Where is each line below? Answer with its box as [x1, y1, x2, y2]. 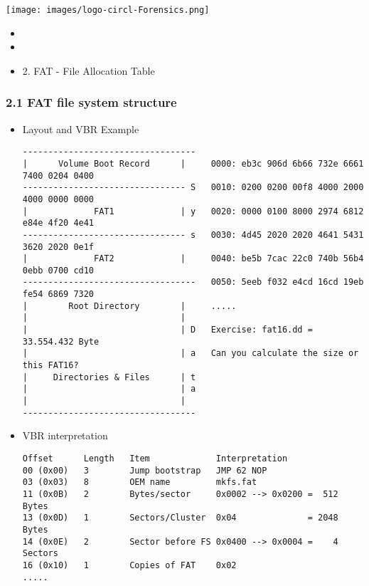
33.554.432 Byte [22, 336, 100, 347]
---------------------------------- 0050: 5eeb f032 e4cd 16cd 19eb [22, 277, 364, 288]
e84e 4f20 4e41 [22, 218, 95, 229]
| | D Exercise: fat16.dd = [22, 325, 313, 335]
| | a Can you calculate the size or [22, 348, 359, 359]
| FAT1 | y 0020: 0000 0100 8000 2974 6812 [22, 206, 364, 216]
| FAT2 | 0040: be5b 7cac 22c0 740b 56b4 [22, 253, 364, 264]
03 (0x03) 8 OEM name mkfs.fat [22, 477, 257, 488]
